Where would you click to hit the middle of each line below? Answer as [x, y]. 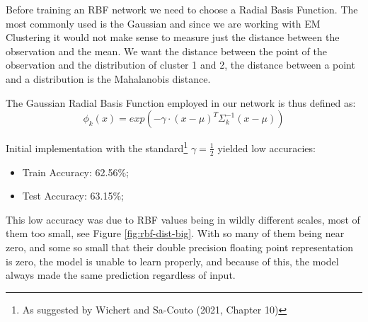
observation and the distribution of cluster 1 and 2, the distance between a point [180, 65]
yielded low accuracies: [266, 148]
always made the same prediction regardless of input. [121, 275]
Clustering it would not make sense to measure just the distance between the [173, 37]
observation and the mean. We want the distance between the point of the [167, 51]
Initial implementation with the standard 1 [97, 147]
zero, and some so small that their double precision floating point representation [179, 247]
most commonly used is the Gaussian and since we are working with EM [163, 23]
